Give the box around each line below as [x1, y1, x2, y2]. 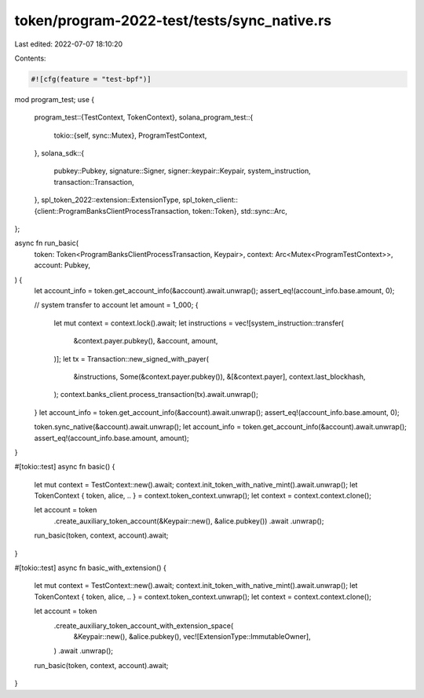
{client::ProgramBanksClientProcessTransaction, [34, 206, 192, 215]
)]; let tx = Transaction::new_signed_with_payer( [53, 354, 210, 363]
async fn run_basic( [14, 238, 79, 248]
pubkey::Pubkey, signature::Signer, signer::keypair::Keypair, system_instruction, [53, 166, 311, 176]
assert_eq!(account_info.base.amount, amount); [34, 433, 189, 443]
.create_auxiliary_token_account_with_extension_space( [53, 621, 234, 630]
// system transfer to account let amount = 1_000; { [34, 300, 199, 310]
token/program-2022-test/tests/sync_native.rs [14, 12, 332, 29]
